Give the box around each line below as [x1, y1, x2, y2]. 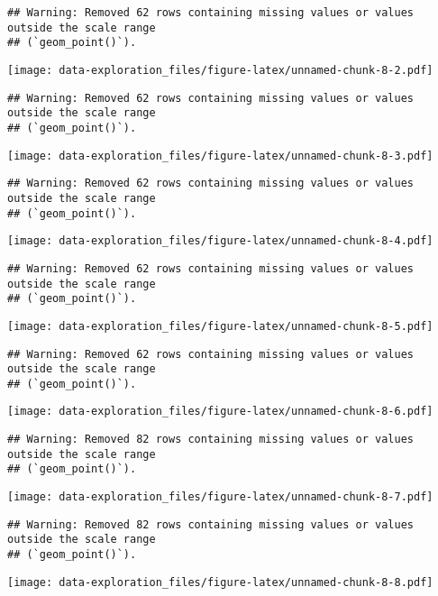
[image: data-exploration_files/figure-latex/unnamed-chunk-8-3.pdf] [7, 149, 433, 162]
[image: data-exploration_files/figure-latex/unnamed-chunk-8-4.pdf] [7, 234, 433, 248]
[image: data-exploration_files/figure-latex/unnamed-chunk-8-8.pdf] [7, 575, 433, 589]
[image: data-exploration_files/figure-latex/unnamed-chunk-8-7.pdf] [7, 491, 433, 504]
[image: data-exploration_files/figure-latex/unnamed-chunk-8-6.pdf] [7, 405, 433, 418]
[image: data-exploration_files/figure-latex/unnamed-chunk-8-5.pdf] [7, 319, 433, 333]
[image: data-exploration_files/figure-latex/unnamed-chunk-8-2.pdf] [7, 63, 433, 77]
